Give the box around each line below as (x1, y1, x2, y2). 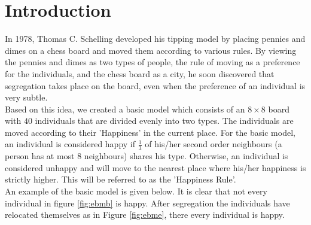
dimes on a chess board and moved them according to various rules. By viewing (5, 44, 297, 56)
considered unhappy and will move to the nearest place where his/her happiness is (5, 161, 306, 174)
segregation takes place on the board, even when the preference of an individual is (5, 79, 306, 92)
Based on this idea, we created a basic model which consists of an (5, 102, 245, 115)
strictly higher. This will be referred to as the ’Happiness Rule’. (5, 173, 236, 186)
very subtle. (5, 91, 48, 104)
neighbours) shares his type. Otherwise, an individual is (84, 150, 288, 162)
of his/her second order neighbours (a (145, 138, 282, 150)
